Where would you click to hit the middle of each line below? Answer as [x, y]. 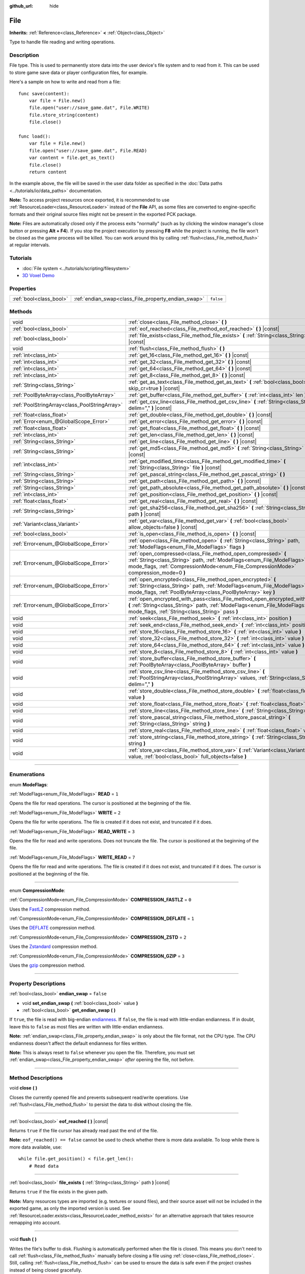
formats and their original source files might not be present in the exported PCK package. [103, 214]
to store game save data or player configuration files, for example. [79, 72]
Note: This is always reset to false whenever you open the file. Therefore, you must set [102, 1052]
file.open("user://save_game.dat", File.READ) [88, 151]
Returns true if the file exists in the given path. [59, 1192]
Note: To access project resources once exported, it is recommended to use [89, 200]
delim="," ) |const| [150, 408]
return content [48, 172]
